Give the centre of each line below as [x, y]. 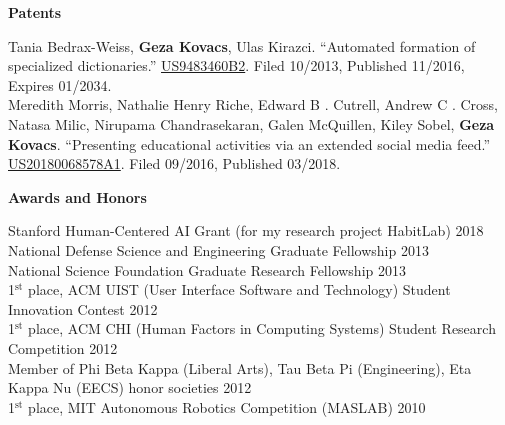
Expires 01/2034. [60, 84]
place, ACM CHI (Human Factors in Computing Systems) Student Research [262, 328]
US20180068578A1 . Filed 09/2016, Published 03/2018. [174, 163]
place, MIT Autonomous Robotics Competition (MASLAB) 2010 [227, 406]
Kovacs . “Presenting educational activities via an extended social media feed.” [249, 143]
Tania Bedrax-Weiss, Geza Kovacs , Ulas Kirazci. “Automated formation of [242, 45]
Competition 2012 [63, 347]
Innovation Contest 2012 [83, 308]
